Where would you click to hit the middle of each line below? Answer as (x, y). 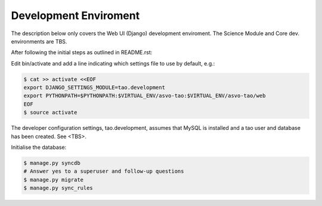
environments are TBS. (39, 41)
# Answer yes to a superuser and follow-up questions (104, 171)
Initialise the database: (39, 147)
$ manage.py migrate (53, 180)
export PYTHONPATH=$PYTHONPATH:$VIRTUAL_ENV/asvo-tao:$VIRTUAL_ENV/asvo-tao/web (145, 96)
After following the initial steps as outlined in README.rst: (82, 52)
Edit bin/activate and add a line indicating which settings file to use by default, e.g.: (113, 63)
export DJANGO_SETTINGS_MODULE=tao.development (94, 88)
